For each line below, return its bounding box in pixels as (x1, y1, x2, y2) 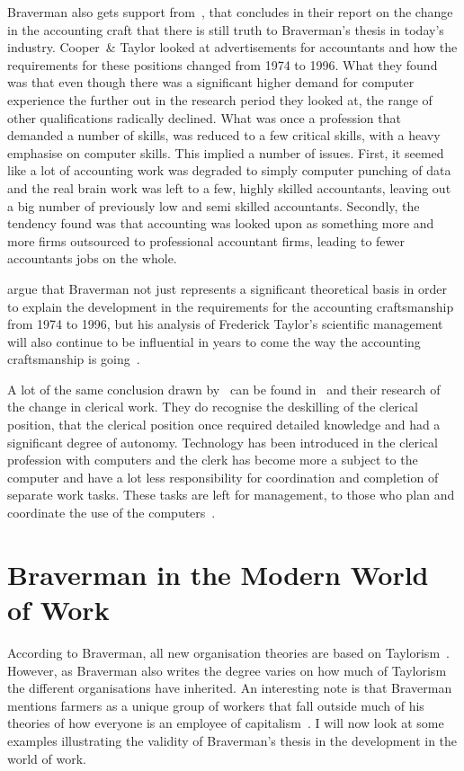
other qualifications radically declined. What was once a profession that (7, 108, 401, 127)
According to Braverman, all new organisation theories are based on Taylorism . (7, 642, 450, 661)
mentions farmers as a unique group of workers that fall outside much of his (7, 696, 424, 714)
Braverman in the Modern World (7, 555, 429, 592)
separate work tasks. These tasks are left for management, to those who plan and (7, 485, 455, 504)
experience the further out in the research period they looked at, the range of (7, 90, 433, 109)
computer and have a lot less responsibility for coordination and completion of (7, 467, 439, 486)
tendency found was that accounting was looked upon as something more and (7, 214, 434, 233)
